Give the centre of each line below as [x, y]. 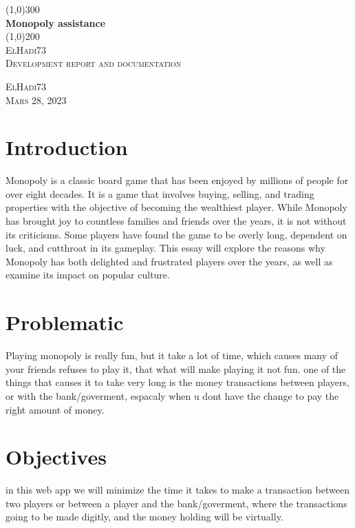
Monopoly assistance [56, 22]
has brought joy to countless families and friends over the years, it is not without [176, 221]
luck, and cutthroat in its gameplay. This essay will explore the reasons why [165, 248]
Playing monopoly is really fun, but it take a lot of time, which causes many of [172, 355]
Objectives [56, 457]
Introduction [67, 147]
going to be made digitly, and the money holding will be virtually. [144, 517]
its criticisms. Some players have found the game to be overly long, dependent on [176, 234]
